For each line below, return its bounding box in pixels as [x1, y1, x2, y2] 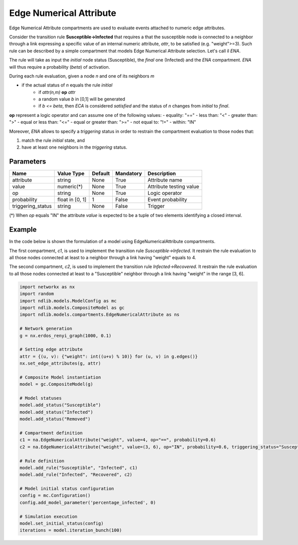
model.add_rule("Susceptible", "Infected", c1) [19, 465, 138, 470]
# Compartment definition [19, 430, 83, 436]
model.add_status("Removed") [19, 416, 91, 422]
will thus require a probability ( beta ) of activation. [9, 64, 110, 70]
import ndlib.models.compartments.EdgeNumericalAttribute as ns [19, 312, 180, 318]
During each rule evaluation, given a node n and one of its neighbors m [9, 73, 154, 79]
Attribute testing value [147, 183, 200, 190]
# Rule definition [19, 458, 65, 463]
